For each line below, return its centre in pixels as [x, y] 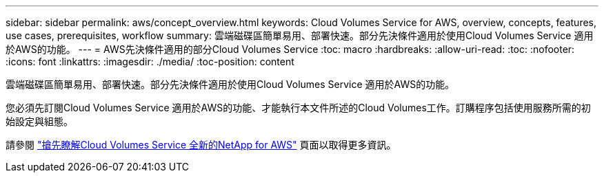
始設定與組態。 [39, 121]
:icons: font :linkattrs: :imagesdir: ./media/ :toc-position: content [150, 62]
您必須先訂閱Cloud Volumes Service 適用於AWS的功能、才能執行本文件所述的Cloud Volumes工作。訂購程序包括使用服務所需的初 [298, 108]
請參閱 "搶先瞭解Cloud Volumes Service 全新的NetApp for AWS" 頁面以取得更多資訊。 [201, 145]
